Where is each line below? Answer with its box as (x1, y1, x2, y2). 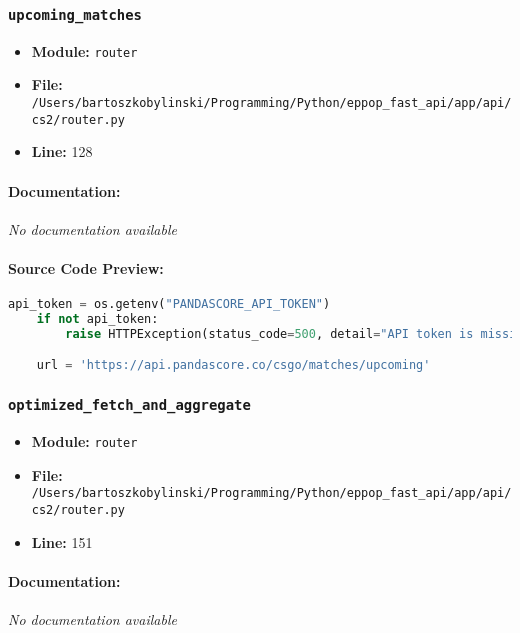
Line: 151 (31, 531, 93, 552)
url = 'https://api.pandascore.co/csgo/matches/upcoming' (36, 358, 431, 373)
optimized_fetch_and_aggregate (8, 397, 251, 414)
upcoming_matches (8, 6, 142, 23)
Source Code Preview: (8, 257, 164, 278)
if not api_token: (36, 312, 159, 326)
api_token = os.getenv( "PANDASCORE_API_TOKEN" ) (8, 297, 331, 312)
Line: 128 (31, 141, 93, 162)
